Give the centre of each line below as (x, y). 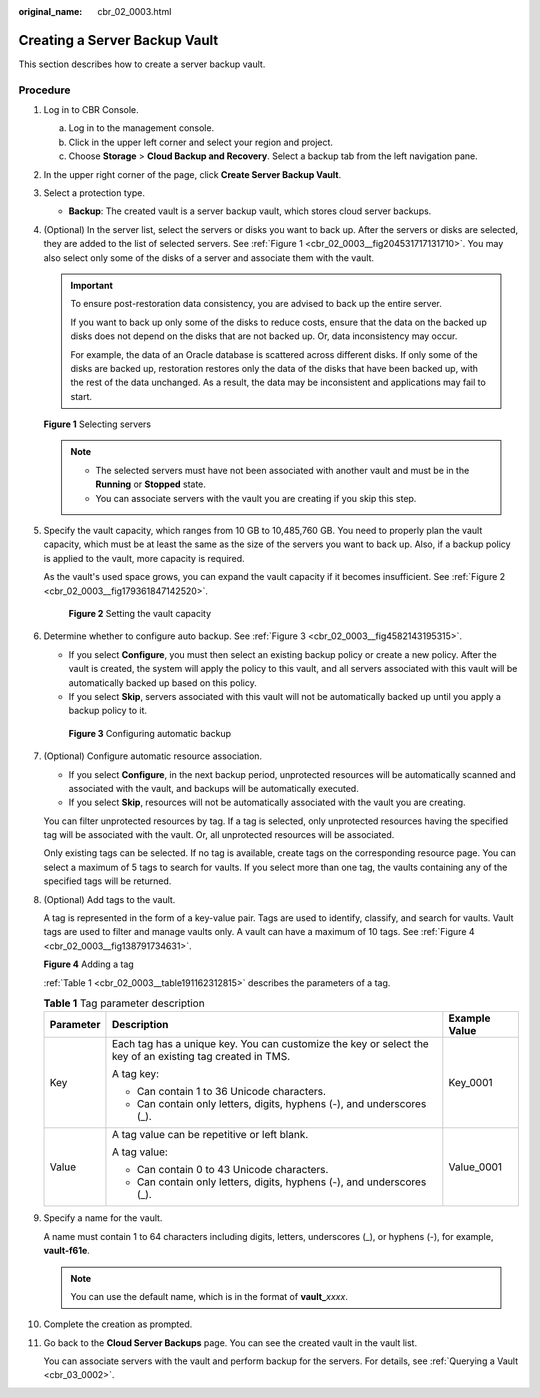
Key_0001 (471, 1083)
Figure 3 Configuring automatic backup (150, 733)
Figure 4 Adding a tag (88, 964)
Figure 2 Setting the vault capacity (140, 613)
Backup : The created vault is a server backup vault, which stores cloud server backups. (250, 211)
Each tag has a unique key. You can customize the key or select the (270, 1044)
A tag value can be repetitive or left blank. (210, 1135)
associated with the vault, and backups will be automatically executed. (213, 788)
